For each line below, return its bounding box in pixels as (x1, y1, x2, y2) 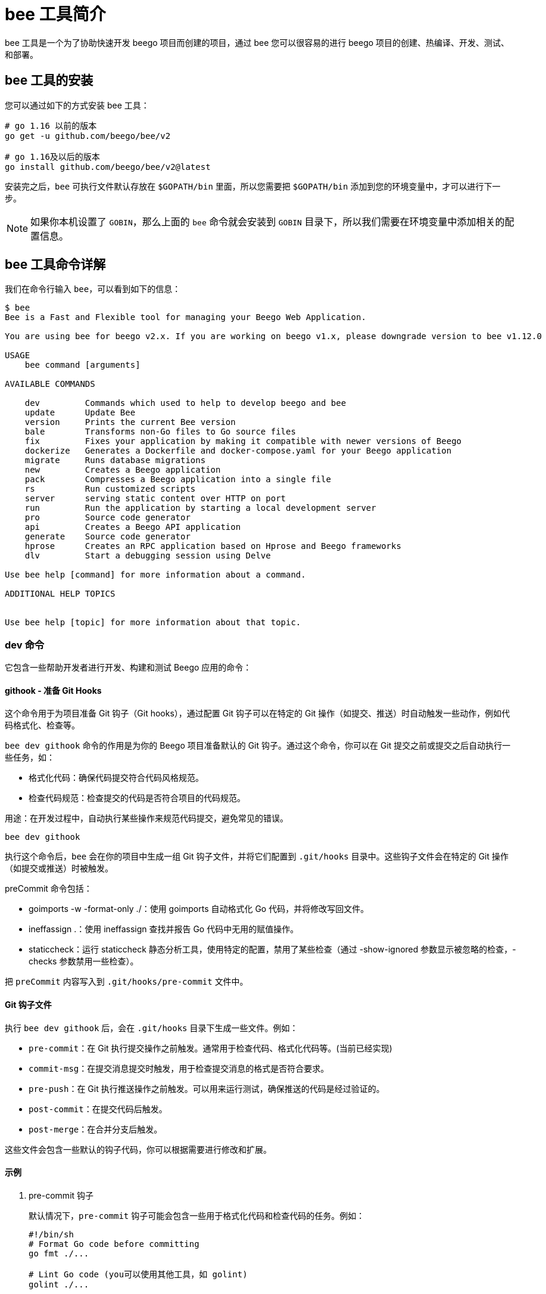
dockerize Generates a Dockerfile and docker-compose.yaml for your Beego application (24, 446, 452, 456)
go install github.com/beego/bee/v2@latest (5, 162, 211, 172)
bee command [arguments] (24, 360, 141, 370)
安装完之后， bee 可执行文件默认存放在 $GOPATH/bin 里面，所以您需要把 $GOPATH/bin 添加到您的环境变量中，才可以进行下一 (5, 181, 501, 191)
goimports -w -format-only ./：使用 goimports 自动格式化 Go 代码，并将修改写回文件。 (29, 904, 369, 914)
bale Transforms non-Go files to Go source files (24, 427, 296, 437)
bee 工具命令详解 (5, 257, 106, 272)
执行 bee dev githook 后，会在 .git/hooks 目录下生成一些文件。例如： (5, 1022, 298, 1033)
